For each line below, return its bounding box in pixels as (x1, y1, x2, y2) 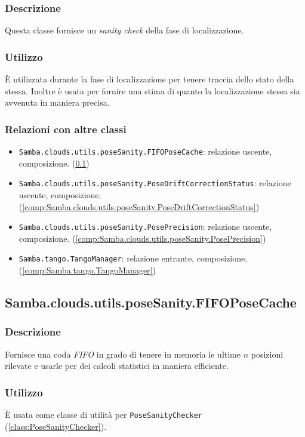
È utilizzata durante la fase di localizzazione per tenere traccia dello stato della (5, 73, 294, 85)
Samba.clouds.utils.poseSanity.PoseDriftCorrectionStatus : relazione (19, 177, 291, 189)
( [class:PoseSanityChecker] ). (5, 420, 107, 432)
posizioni (251, 347, 284, 360)
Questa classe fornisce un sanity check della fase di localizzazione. (5, 24, 244, 36)
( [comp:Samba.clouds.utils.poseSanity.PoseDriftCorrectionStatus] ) (19, 200, 260, 213)
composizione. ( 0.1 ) (19, 156, 90, 169)
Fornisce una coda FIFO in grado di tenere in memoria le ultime (5, 347, 241, 360)
